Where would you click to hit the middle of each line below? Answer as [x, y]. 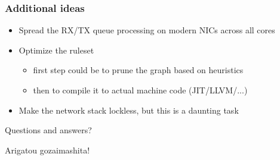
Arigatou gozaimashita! [47, 150]
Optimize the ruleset [56, 50]
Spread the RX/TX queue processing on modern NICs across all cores [147, 30]
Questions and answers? [48, 130]
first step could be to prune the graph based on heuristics [138, 70]
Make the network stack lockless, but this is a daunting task [129, 110]
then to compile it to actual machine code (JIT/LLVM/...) [140, 90]
